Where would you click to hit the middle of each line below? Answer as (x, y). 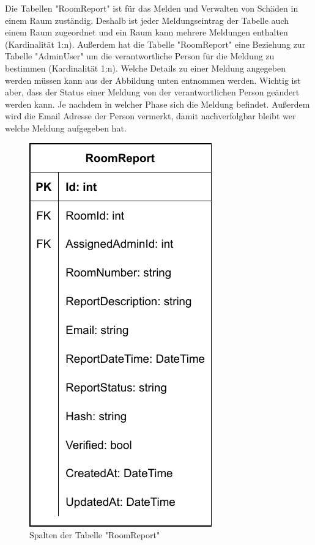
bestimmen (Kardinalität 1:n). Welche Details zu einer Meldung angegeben (145, 68)
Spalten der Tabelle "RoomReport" (95, 535)
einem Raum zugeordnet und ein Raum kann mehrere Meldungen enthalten (146, 32)
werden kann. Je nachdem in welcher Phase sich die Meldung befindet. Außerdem (157, 104)
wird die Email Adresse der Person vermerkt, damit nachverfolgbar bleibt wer (150, 116)
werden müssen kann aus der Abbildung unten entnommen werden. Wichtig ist (153, 80)
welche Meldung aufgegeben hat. (66, 128)
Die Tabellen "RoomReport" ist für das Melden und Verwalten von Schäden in (152, 8)
